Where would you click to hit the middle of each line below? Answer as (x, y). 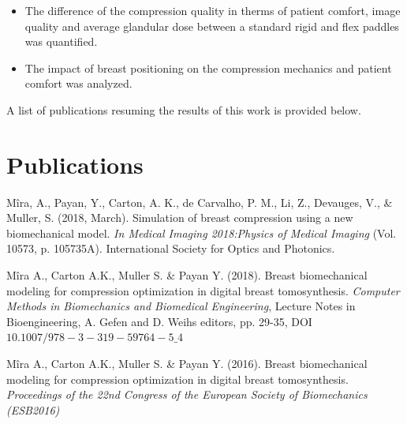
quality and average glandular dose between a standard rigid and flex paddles (212, 26)
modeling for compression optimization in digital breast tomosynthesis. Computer (203, 290)
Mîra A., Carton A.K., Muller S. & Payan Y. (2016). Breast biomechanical (187, 364)
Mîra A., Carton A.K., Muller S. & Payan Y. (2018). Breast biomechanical (187, 275)
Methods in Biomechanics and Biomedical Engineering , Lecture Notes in (181, 306)
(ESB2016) (33, 409)
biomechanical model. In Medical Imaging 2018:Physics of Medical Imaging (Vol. (202, 233)
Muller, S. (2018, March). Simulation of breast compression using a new (180, 218)
